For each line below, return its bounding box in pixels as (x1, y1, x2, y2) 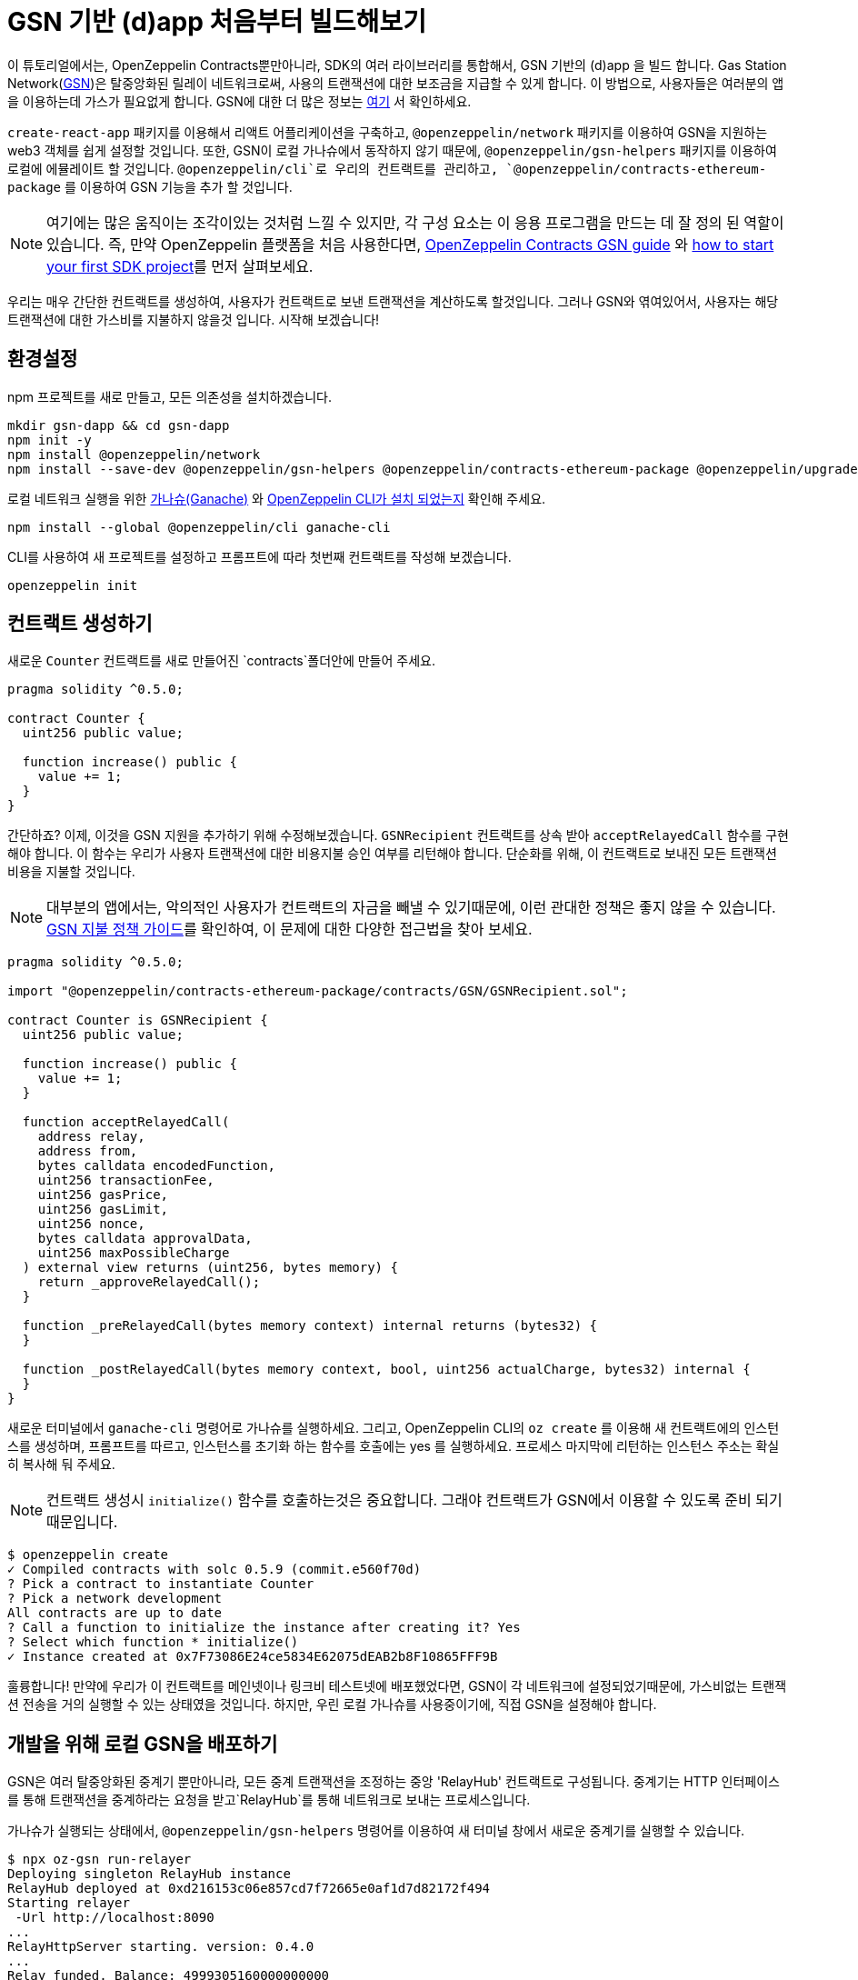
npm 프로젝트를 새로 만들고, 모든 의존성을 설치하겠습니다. (7, 388, 333, 405)
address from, (37, 1144, 138, 1159)
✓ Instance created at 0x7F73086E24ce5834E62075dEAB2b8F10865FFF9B (7, 1649, 498, 1665)
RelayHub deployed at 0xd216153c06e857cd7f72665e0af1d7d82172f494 (7, 1881, 491, 1896)
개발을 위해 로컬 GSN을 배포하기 (7, 1732, 278, 1755)
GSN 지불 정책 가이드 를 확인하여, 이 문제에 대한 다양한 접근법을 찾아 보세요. (46, 920, 533, 939)
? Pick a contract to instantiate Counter (7, 1576, 314, 1592)
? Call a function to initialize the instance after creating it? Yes (7, 1620, 521, 1635)
